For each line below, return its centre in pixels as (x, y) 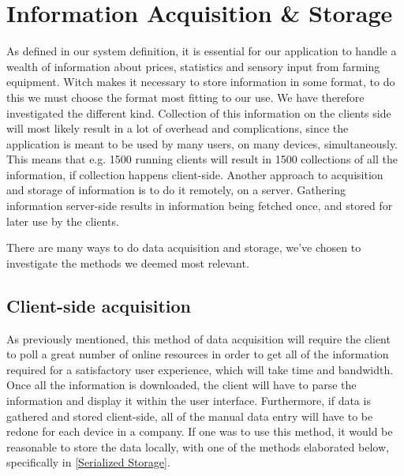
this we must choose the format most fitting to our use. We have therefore (185, 97)
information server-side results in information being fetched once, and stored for (200, 206)
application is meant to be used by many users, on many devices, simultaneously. (202, 143)
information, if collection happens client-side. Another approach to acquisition (195, 174)
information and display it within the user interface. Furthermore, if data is (189, 401)
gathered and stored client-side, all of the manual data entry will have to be (190, 416)
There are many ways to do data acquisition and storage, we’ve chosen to (184, 247)
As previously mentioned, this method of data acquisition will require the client (198, 338)
